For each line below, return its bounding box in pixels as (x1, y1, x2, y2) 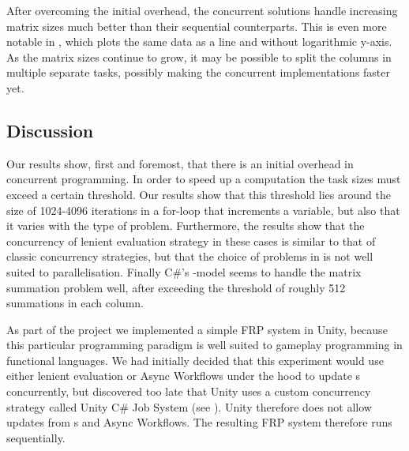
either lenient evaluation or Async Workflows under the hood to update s (6, 367, 361, 384)
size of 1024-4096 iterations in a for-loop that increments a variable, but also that (6, 201, 400, 218)
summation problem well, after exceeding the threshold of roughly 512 (6, 279, 346, 295)
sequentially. (6, 429, 66, 445)
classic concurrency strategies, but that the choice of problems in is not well (6, 248, 373, 265)
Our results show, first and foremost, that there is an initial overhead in (6, 155, 354, 171)
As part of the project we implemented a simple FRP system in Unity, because (6, 321, 388, 337)
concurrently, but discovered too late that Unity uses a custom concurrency (6, 383, 371, 400)
